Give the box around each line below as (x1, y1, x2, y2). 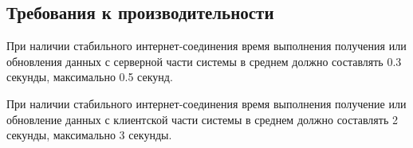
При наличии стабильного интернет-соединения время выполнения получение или (6, 95, 407, 111)
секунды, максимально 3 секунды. (6, 127, 172, 143)
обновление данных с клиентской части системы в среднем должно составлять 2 (6, 111, 398, 127)
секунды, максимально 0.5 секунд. (6, 68, 173, 85)
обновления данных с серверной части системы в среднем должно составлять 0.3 (6, 53, 402, 69)
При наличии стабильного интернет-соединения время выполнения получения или (6, 37, 407, 54)
